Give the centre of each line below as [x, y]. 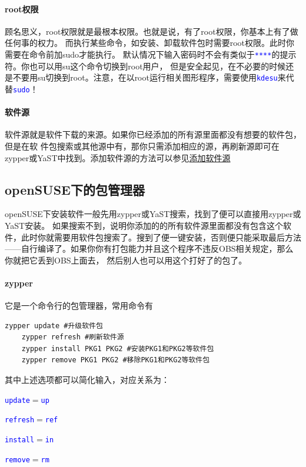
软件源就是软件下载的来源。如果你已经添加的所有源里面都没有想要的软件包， [153, 134]
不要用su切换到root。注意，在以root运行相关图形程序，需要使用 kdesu [145, 77]
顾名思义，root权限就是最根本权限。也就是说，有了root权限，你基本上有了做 [152, 31]
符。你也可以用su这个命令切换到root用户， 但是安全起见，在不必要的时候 [145, 66]
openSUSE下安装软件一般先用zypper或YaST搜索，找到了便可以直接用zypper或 [153, 214]
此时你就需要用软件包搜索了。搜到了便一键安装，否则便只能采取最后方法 [161, 237]
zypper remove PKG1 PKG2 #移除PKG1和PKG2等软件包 [116, 360]
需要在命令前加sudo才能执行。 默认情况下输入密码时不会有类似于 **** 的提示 [151, 54]
